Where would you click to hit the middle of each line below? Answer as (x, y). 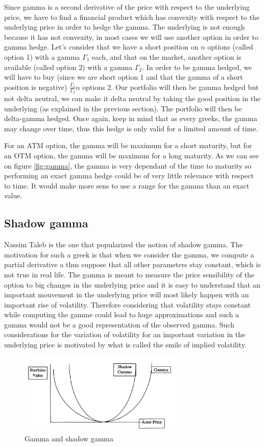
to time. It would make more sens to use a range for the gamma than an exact (127, 185)
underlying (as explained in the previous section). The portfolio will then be (123, 108)
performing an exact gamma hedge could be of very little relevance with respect (129, 175)
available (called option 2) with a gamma (68, 67)
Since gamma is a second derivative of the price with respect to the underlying (127, 7)
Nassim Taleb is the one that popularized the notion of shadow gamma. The (124, 244)
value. (13, 195)
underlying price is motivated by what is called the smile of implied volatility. (125, 345)
